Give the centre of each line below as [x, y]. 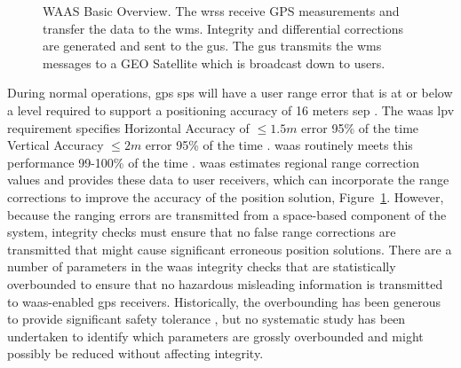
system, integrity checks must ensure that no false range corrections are [202, 232]
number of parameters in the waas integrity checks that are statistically [202, 266]
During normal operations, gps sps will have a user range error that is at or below [230, 93]
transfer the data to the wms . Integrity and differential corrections [223, 28]
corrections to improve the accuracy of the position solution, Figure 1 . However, [226, 196]
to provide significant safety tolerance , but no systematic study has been [207, 319]
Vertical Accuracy [56, 145]
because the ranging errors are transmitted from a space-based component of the [227, 214]
